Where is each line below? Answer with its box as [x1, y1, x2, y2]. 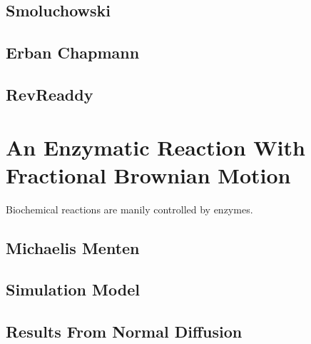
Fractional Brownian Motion [6, 160, 291, 189]
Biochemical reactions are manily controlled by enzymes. [6, 201, 253, 216]
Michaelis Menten [6, 236, 140, 258]
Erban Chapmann [6, 41, 140, 64]
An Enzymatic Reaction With [6, 132, 305, 161]
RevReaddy [6, 83, 93, 105]
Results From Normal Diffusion [6, 320, 243, 343]
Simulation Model [6, 278, 140, 300]
